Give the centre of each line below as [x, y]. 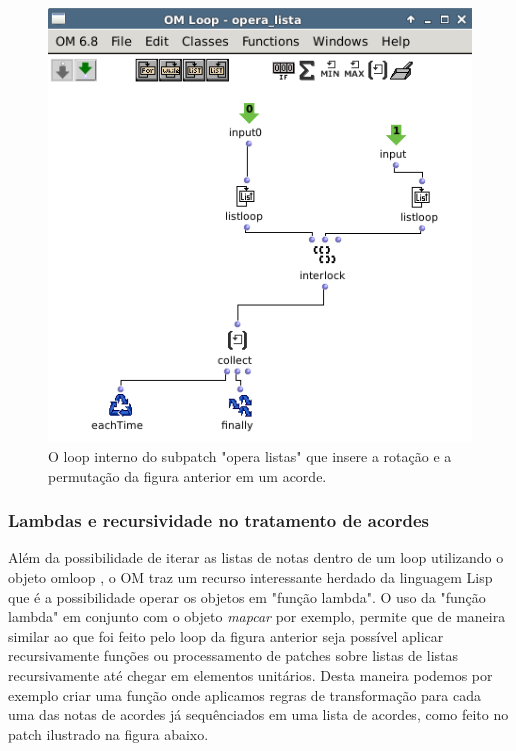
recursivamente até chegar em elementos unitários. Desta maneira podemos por [250, 674]
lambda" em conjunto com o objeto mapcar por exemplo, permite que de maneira [257, 616]
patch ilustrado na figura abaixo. [108, 733]
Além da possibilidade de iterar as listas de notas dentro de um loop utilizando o [256, 557]
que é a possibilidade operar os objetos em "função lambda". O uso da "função [247, 596]
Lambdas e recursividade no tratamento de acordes [218, 520]
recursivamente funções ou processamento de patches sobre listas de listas [233, 655]
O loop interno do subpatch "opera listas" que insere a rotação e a [250, 455]
